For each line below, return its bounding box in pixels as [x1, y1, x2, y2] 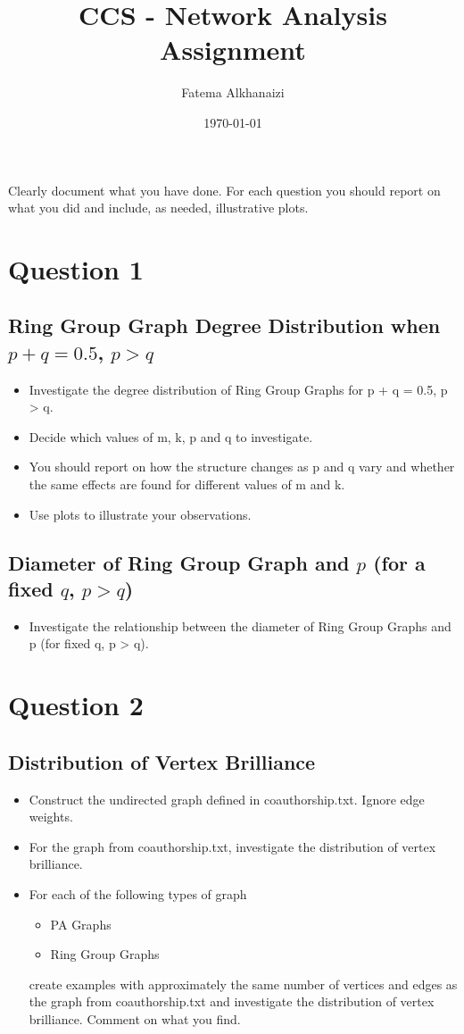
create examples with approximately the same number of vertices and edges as [29, 974, 458, 993]
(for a [373, 548, 426, 576]
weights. [29, 807, 73, 826]
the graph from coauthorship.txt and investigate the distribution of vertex [29, 992, 435, 1011]
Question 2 [8, 687, 144, 723]
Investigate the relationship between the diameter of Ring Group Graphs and [29, 616, 452, 635]
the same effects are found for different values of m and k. [29, 475, 345, 494]
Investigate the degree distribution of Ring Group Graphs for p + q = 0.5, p [29, 379, 448, 398]
